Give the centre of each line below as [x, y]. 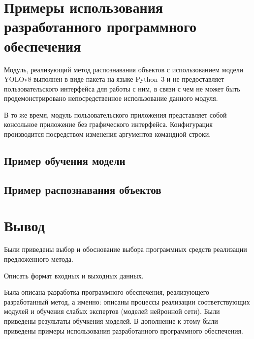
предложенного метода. [39, 259]
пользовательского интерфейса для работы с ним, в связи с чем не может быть [122, 88]
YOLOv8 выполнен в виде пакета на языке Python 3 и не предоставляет [114, 79]
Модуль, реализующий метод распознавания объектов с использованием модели [124, 69]
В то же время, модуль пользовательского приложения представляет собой [115, 114]
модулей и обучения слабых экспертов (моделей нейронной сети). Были [112, 311]
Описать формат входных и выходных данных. [74, 275]
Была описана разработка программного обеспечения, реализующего [107, 292]
